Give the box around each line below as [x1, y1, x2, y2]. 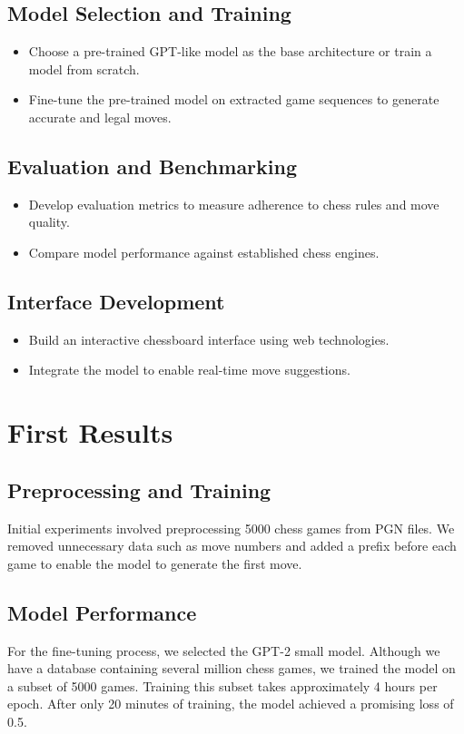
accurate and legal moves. [28, 107, 172, 126]
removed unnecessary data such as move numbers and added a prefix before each [7, 536, 457, 555]
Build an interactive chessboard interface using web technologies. [28, 329, 390, 348]
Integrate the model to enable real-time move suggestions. [28, 360, 350, 379]
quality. [28, 212, 70, 231]
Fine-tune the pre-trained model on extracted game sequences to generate [28, 90, 439, 109]
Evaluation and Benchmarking [7, 152, 298, 180]
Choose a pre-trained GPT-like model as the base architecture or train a [28, 42, 432, 61]
